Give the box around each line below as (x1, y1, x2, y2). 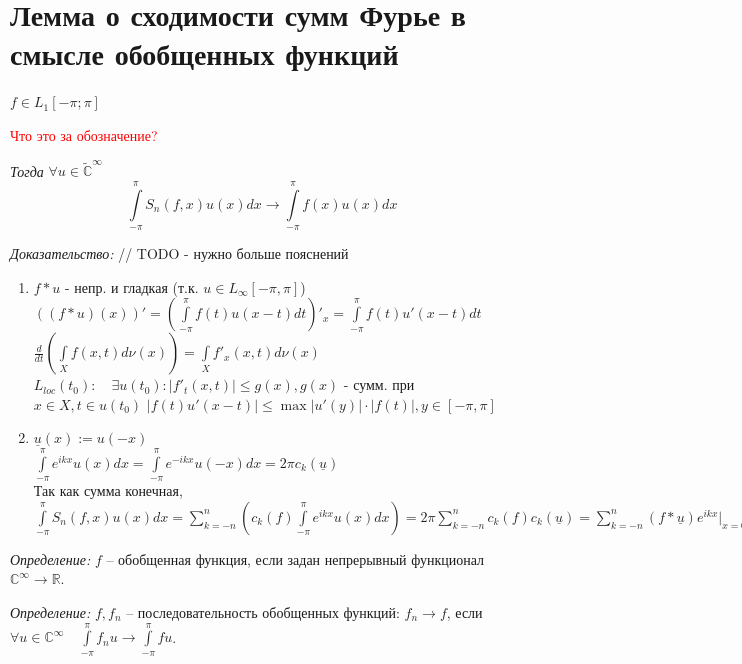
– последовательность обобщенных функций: (126, 601, 400, 622)
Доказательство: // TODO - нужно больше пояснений (10, 243, 349, 263)
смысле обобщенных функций (10, 33, 399, 74)
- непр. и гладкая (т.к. (65, 276, 199, 297)
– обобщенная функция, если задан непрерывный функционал (106, 548, 485, 569)
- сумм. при (343, 374, 415, 395)
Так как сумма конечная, (33, 480, 183, 501)
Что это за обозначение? (10, 124, 158, 145)
